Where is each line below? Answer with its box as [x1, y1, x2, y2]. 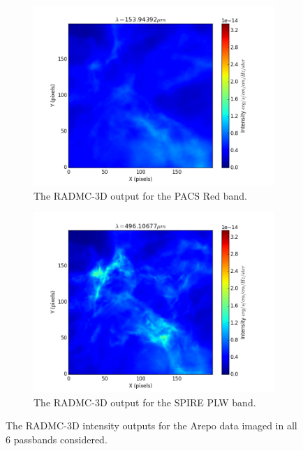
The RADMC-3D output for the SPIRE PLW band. [34, 394, 256, 409]
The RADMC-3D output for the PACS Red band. [34, 188, 247, 202]
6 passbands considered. [6, 431, 108, 446]
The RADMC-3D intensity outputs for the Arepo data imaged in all [6, 418, 297, 433]
